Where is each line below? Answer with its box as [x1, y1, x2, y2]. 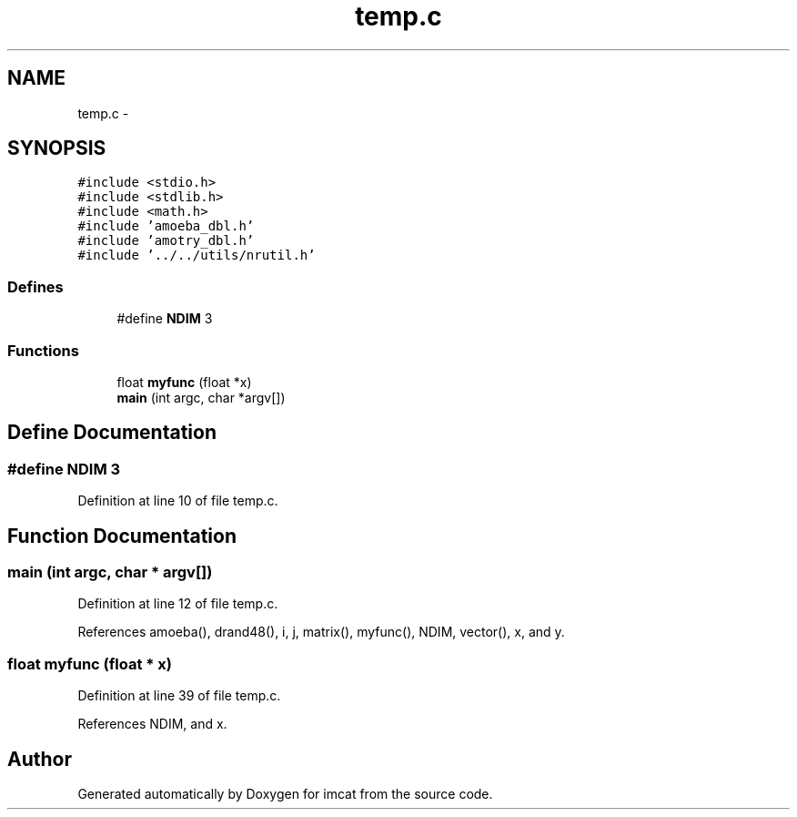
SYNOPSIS [7, 137, 106, 160]
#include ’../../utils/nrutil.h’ [77, 248, 316, 263]
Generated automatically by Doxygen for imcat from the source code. [77, 785, 493, 802]
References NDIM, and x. [77, 716, 227, 732]
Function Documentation [7, 524, 237, 547]
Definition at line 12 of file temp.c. [77, 596, 278, 612]
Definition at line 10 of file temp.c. [77, 493, 278, 509]
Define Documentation [7, 421, 217, 444]
